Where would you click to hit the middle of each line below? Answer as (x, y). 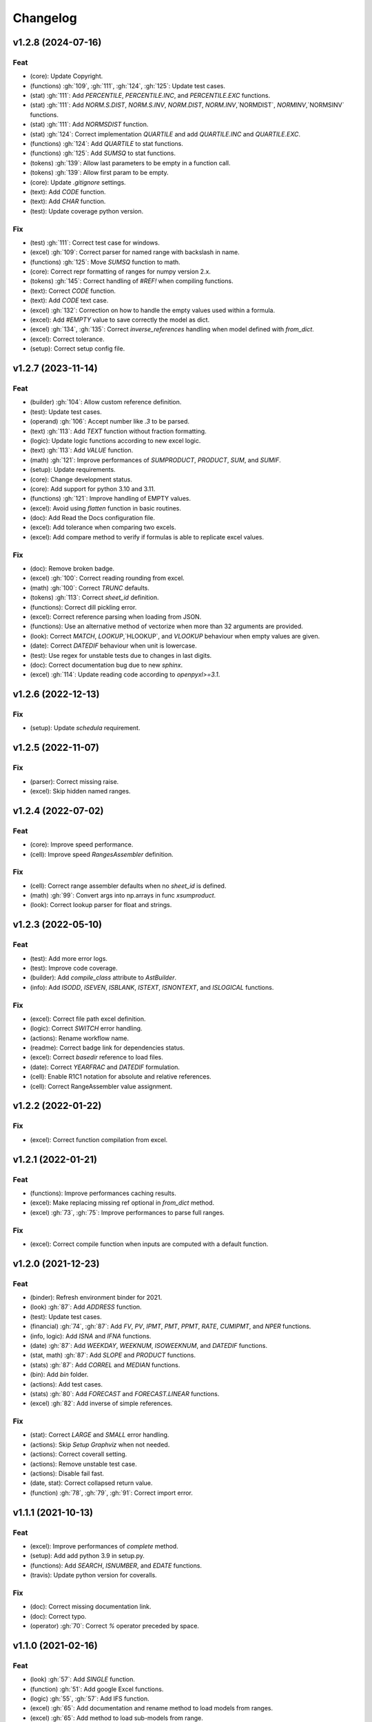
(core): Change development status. (81, 479)
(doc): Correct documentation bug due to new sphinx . (106, 665)
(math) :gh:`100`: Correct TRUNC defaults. (90, 588)
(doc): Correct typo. (58, 1616)
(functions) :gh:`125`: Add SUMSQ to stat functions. (103, 153)
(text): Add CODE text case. (69, 300)
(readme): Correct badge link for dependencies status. (107, 1048)
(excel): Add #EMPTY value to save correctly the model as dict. (120, 320)
